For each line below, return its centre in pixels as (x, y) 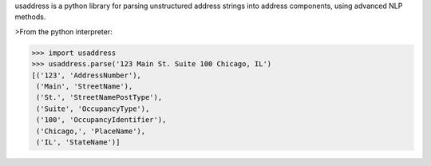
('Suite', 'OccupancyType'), (93, 109)
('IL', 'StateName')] (78, 142)
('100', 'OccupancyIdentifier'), (101, 120)
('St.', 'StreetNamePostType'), (99, 97)
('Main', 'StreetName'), (85, 86)
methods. (30, 17)
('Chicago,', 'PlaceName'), (91, 131)
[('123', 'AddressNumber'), (86, 75)
